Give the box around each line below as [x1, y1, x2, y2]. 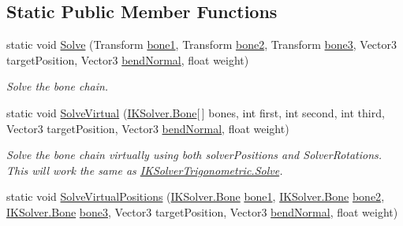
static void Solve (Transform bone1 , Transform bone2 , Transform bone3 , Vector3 [6, 36, 397, 53]
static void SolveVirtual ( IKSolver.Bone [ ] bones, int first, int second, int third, [6, 104, 385, 120]
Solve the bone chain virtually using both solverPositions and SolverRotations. [6, 146, 382, 163]
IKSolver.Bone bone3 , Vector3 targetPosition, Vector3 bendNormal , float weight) [6, 203, 398, 220]
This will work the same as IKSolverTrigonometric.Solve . [6, 161, 283, 178]
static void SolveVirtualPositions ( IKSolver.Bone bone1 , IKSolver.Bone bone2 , [6, 188, 385, 205]
